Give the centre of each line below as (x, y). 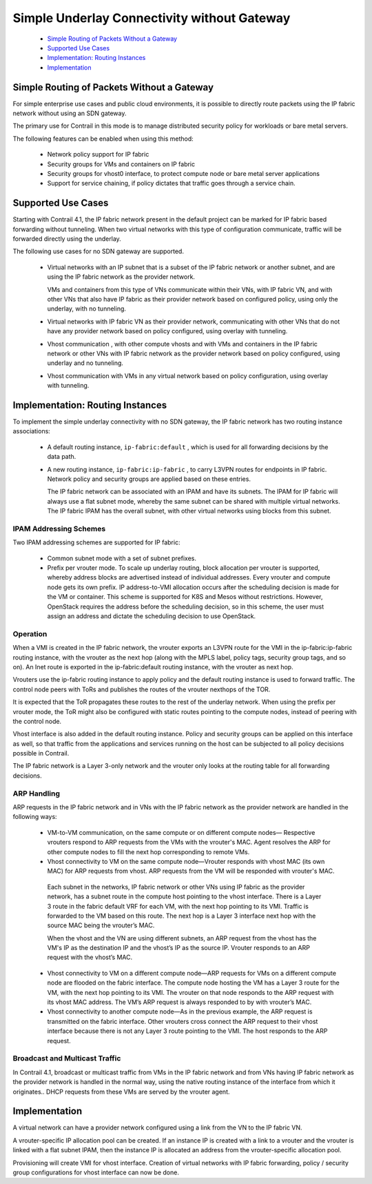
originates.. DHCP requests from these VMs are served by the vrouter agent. (121, 1092)
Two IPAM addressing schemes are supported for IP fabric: (96, 542)
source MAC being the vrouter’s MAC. (101, 925)
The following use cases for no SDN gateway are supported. (98, 251)
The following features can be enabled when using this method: (103, 139)
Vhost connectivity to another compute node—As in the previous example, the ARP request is (180, 1012)
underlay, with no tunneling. (87, 309)
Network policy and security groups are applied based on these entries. (149, 479)
